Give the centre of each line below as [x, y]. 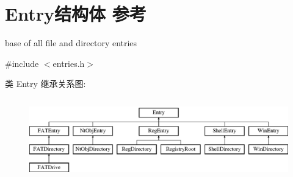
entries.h [69, 63]
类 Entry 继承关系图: [45, 84]
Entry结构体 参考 [76, 14]
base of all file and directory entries [71, 43]
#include [22, 63]
